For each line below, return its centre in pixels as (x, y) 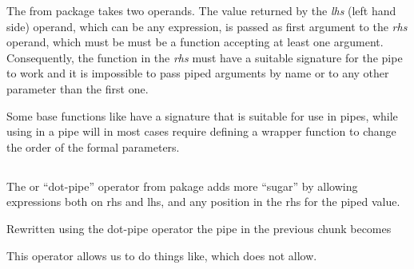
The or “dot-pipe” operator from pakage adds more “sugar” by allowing (182, 186)
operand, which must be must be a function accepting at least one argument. (195, 42)
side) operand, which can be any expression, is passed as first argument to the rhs (207, 26)
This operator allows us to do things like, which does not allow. (162, 255)
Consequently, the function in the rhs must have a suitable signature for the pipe (205, 57)
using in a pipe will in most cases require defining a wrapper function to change (201, 131)
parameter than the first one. (78, 88)
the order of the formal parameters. (93, 146)
